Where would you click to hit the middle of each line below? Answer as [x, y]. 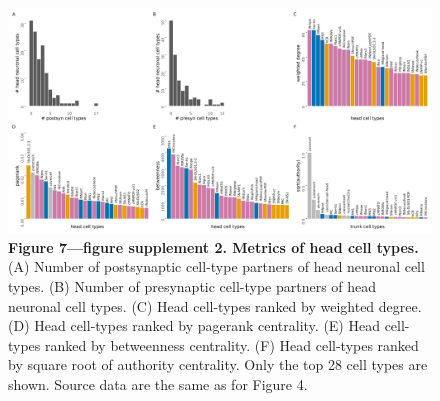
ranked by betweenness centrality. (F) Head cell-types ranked [232, 344]
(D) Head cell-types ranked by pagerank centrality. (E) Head [194, 325]
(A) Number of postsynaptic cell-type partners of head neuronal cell [216, 266]
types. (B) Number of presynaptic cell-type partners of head [192, 286]
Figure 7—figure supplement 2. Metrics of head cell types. [213, 246]
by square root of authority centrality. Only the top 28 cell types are [218, 364]
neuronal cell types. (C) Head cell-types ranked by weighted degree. [215, 305]
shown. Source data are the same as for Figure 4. [158, 384]
